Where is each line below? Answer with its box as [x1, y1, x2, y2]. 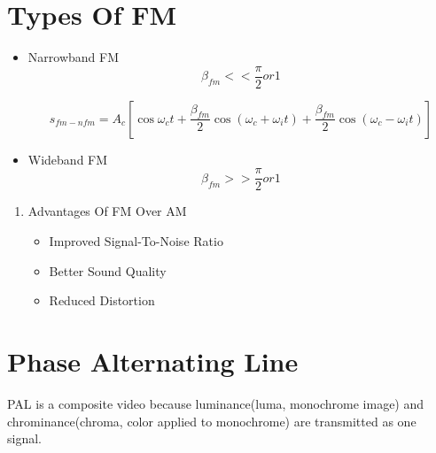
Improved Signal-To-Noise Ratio [49, 232, 223, 250]
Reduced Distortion [49, 291, 155, 310]
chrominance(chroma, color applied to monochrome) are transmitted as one [7, 411, 417, 430]
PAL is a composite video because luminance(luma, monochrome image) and [7, 394, 424, 412]
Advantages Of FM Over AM [27, 202, 187, 220]
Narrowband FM [27, 48, 119, 66]
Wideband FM [27, 150, 108, 168]
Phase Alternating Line [7, 343, 299, 379]
